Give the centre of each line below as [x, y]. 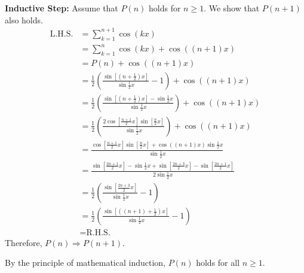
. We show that [232, 8]
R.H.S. [98, 233]
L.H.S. [62, 34]
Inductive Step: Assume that [62, 8]
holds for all [218, 263]
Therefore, [24, 242]
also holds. [24, 19]
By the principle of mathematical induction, [85, 263]
